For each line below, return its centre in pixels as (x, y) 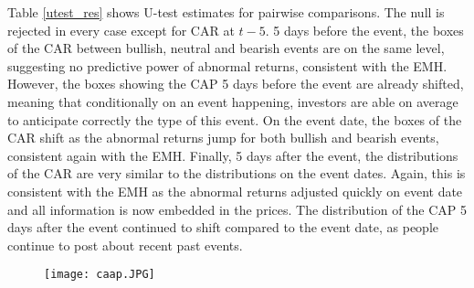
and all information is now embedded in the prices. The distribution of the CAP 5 (237, 209)
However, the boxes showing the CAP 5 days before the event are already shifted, (236, 84)
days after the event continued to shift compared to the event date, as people (223, 227)
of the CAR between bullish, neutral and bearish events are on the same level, (226, 48)
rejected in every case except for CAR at (121, 30)
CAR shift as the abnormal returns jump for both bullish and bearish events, (223, 138)
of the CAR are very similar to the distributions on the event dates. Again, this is (237, 173)
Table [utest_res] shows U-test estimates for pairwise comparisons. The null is (226, 12)
